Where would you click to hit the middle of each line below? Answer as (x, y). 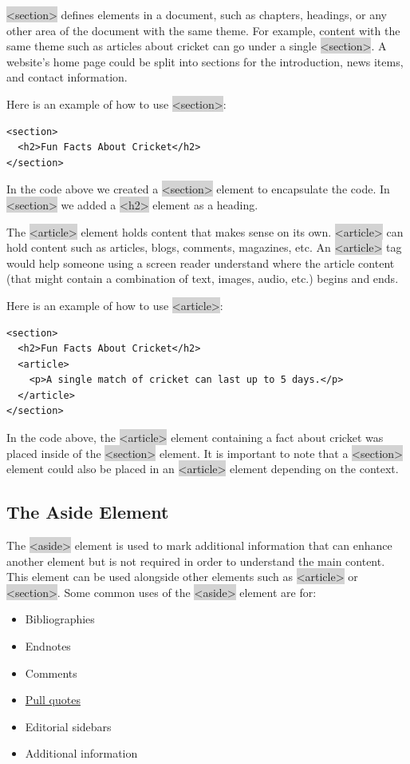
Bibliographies (60, 619)
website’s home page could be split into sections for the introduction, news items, (205, 61)
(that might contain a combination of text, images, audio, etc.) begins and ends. (203, 279)
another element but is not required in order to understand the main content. (196, 561)
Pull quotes (53, 700)
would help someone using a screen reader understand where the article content (201, 263)
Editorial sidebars (68, 726)
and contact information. (67, 77)
